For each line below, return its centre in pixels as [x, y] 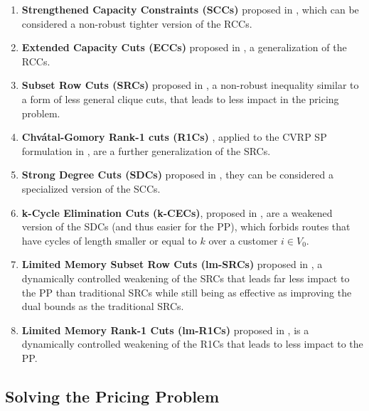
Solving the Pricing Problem [112, 396]
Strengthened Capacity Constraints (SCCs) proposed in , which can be [190, 9]
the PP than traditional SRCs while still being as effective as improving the [187, 292]
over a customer [243, 240]
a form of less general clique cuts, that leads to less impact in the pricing [180, 98]
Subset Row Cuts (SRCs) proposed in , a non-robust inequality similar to [190, 85]
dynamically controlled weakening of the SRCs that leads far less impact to [186, 278]
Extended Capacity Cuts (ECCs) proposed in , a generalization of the [184, 47]
